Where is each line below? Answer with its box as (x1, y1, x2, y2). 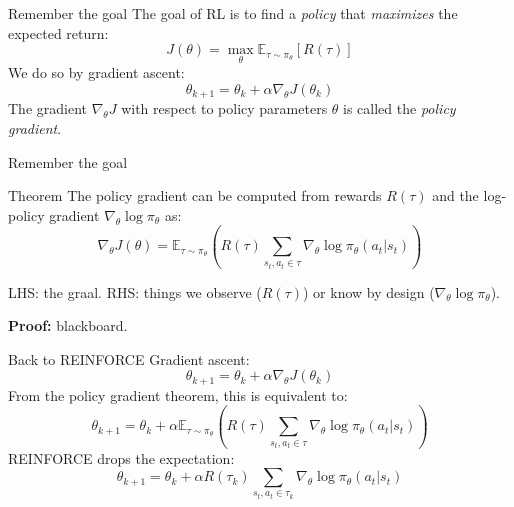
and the (432, 185, 479, 206)
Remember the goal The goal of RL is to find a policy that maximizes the (8, 3, 458, 23)
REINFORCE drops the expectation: (8, 447, 235, 468)
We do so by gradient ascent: (8, 62, 185, 83)
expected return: (8, 22, 109, 43)
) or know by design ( (303, 281, 435, 302)
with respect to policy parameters (121, 98, 328, 119)
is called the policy (343, 98, 456, 119)
